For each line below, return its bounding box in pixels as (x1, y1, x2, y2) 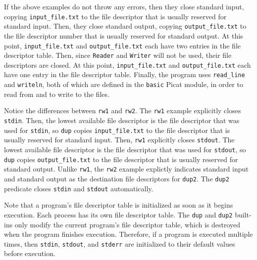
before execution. (4, 248, 55, 259)
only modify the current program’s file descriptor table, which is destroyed (14, 219, 241, 229)
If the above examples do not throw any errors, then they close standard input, (4, 1, 244, 11)
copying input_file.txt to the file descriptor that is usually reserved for (4, 11, 227, 21)
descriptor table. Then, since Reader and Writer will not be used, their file (4, 50, 232, 60)
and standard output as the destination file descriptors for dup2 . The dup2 (4, 173, 229, 183)
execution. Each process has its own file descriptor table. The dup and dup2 (4, 209, 233, 219)
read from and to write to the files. (4, 88, 109, 99)
